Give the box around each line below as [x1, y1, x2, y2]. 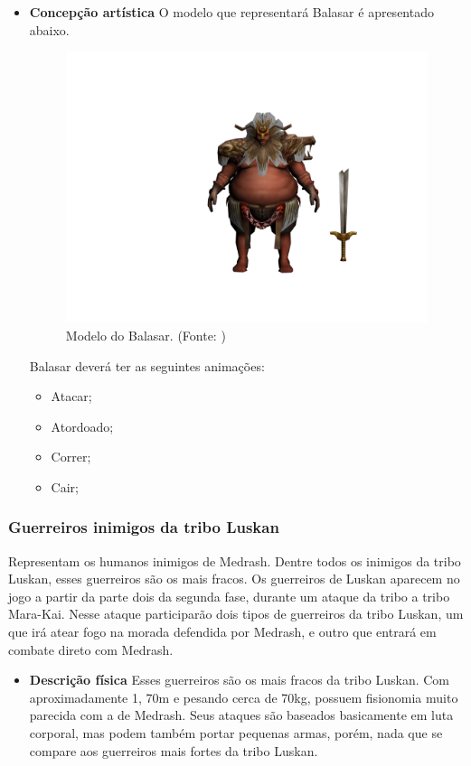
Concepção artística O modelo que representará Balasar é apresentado [29, 3, 434, 21]
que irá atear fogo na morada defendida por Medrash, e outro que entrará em [8, 622, 437, 641]
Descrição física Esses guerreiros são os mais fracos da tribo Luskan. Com [29, 670, 450, 689]
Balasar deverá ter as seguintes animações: [29, 356, 265, 375]
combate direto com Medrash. [8, 640, 174, 659]
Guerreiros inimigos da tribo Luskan [8, 516, 279, 538]
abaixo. [29, 20, 70, 39]
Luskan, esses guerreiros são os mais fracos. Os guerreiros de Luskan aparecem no [8, 569, 460, 588]
